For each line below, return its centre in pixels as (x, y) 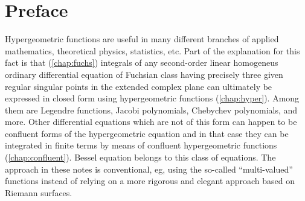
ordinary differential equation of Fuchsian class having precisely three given (144, 74)
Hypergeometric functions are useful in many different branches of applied (142, 39)
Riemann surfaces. (39, 192)
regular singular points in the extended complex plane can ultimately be (139, 86)
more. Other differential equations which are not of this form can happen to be (151, 122)
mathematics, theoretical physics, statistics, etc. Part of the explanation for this (152, 50)
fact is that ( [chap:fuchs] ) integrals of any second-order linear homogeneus (142, 62)
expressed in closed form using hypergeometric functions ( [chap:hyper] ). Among (152, 98)
